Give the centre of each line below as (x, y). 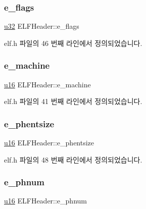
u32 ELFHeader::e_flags (42, 26)
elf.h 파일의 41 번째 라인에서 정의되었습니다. (73, 101)
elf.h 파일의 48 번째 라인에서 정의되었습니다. (73, 159)
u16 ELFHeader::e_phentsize (49, 143)
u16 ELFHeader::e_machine (47, 84)
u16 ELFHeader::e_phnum (45, 201)
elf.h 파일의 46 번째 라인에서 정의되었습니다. (73, 43)
